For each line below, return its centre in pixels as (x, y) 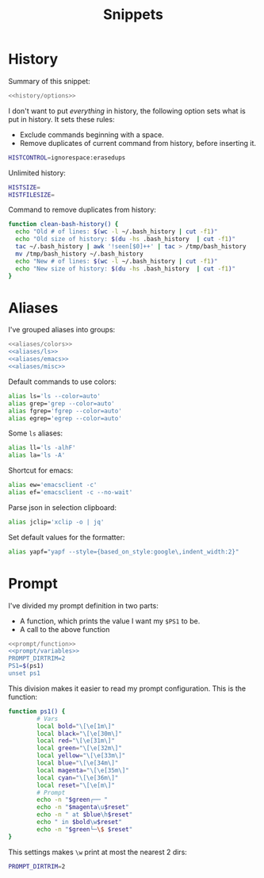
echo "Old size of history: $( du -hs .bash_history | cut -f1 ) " (126, 240)
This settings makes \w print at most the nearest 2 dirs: (98, 852)
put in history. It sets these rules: (61, 119)
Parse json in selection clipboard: (63, 507)
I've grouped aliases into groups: (62, 330)
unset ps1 (25, 673)
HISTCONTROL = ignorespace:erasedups (67, 157)
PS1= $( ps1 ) (26, 666)
